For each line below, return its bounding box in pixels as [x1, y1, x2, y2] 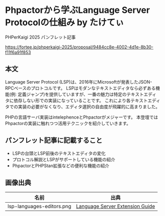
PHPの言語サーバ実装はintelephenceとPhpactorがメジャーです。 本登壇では [5, 114, 159, 120]
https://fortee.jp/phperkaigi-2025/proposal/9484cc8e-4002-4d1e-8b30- [5, 44, 154, 50]
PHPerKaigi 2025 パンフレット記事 [5, 34, 76, 40]
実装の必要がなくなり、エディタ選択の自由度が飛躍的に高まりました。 [18, 103, 160, 109]
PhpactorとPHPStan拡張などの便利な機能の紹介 [12, 163, 109, 169]
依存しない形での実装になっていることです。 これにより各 [13, 97, 131, 103]
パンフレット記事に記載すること [5, 136, 102, 145]
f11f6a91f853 [5, 49, 31, 55]
